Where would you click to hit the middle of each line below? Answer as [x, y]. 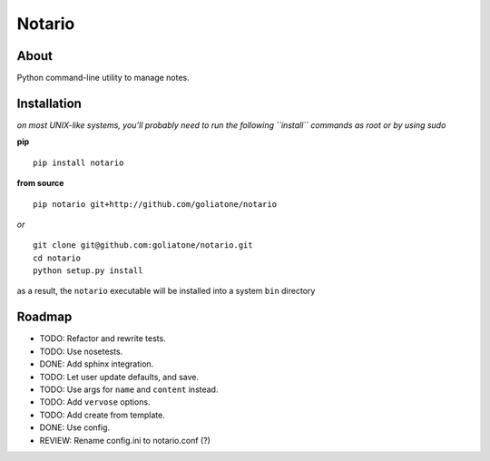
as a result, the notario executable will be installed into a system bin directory [166, 291]
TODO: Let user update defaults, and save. [119, 377]
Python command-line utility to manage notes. [103, 78]
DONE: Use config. [75, 427]
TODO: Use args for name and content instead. [129, 389]
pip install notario [78, 162]
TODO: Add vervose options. [95, 402]
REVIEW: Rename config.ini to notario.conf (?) [125, 440]
